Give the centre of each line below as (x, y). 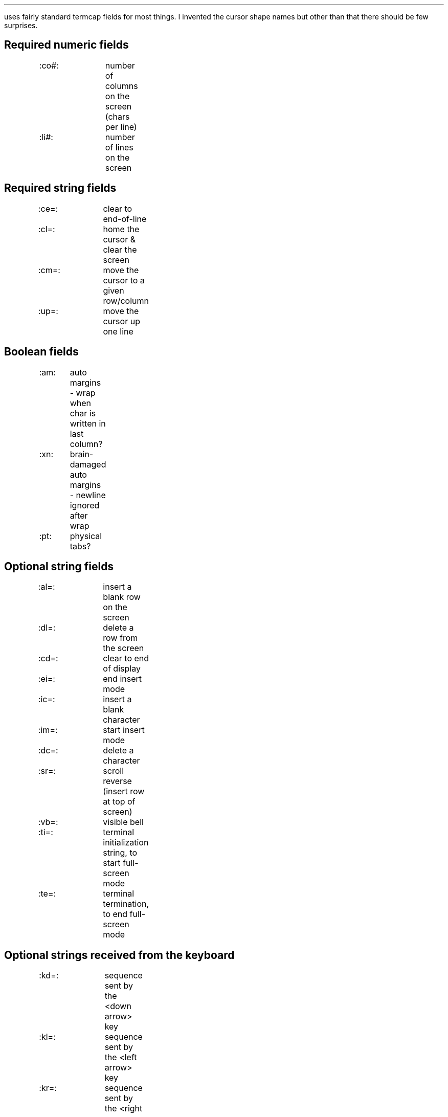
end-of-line (125, 219)
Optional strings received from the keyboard (119, 955)
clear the (120, 249)
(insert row (124, 791)
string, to (120, 853)
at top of (119, 802)
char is (83, 413)
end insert (122, 679)
